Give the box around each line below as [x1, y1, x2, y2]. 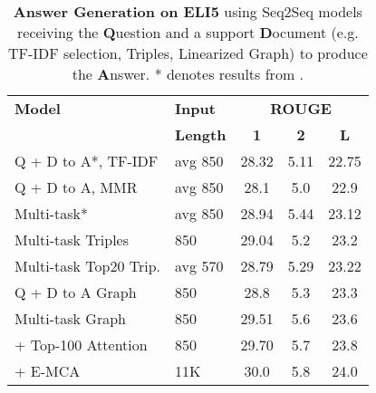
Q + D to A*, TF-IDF [14, 150, 159, 171]
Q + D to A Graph [14, 282, 137, 302]
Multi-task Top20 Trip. [14, 255, 161, 276]
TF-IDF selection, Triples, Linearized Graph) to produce [7, 43, 368, 63]
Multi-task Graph [14, 308, 126, 329]
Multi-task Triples [14, 229, 130, 250]
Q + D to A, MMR [14, 177, 138, 197]
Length [175, 124, 227, 145]
